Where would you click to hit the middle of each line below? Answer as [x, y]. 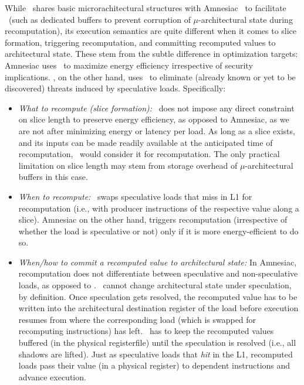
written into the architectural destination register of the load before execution [158, 308]
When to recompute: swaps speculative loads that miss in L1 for [135, 196]
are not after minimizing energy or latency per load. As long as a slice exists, [157, 130]
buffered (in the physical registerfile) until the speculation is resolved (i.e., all [157, 343]
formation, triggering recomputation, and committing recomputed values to [140, 42]
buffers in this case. [53, 177]
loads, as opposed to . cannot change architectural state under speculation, [155, 285]
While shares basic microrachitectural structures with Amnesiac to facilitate [146, 8]
